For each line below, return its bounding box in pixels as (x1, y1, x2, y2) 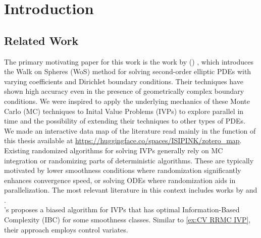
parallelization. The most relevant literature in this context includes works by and (4, 185, 257, 195)
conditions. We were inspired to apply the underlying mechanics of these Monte (4, 95, 250, 106)
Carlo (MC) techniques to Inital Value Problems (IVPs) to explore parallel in (4, 105, 244, 116)
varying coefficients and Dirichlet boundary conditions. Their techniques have (4, 76, 243, 86)
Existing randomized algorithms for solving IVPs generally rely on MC (4, 145, 223, 155)
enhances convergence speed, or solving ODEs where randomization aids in (4, 174, 236, 185)
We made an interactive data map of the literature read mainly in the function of (4, 125, 256, 136)
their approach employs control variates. (4, 224, 128, 234)
